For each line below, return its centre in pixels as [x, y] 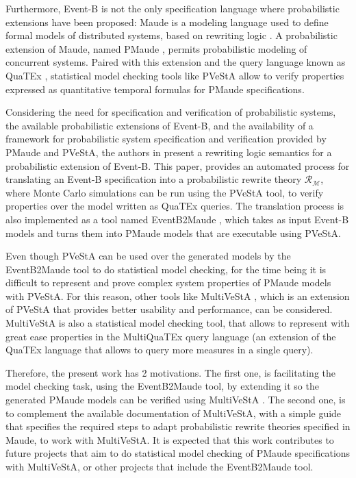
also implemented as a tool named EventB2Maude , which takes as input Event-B [177, 219]
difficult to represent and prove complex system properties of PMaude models [168, 282]
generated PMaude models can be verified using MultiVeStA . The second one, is [176, 400]
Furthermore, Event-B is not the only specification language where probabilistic [173, 8]
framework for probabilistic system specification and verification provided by [166, 139]
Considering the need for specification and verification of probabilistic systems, [171, 112]
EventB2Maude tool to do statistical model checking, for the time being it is [166, 269]
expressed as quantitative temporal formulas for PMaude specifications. [155, 89]
